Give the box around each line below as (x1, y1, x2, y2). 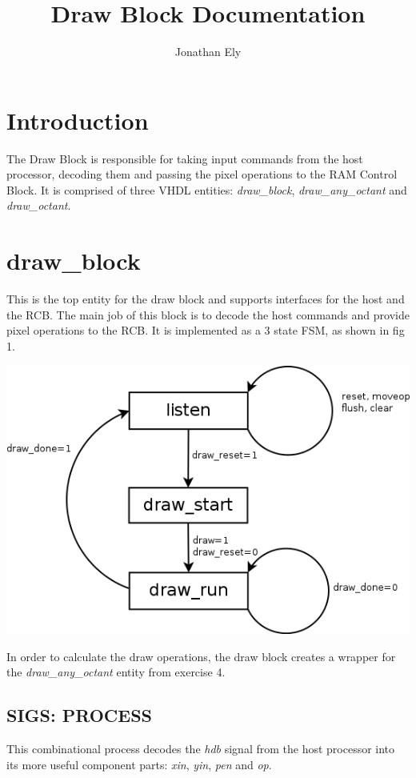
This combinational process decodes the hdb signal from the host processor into (6, 740, 395, 757)
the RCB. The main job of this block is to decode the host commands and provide (6, 306, 410, 323)
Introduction (6, 103, 149, 136)
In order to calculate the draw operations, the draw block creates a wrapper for (6, 648, 396, 664)
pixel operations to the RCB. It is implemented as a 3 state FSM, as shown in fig (6, 322, 405, 339)
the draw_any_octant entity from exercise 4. (6, 664, 226, 680)
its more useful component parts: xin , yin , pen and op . (6, 756, 272, 772)
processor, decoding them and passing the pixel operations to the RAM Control (6, 166, 398, 182)
